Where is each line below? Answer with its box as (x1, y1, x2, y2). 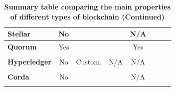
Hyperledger (8, 56, 52, 67)
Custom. (76, 56, 102, 67)
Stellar (8, 28, 31, 39)
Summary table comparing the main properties (4, 1, 171, 11)
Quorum (8, 41, 37, 52)
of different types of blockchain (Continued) (10, 11, 165, 21)
